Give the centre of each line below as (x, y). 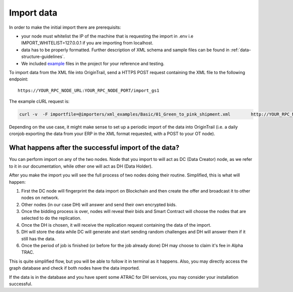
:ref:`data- (241, 50)
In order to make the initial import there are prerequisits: (65, 27)
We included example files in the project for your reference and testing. (93, 63)
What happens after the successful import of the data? (94, 148)
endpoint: (19, 79)
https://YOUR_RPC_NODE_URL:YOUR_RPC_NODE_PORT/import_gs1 (89, 90)
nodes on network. (40, 198)
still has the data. (38, 238)
